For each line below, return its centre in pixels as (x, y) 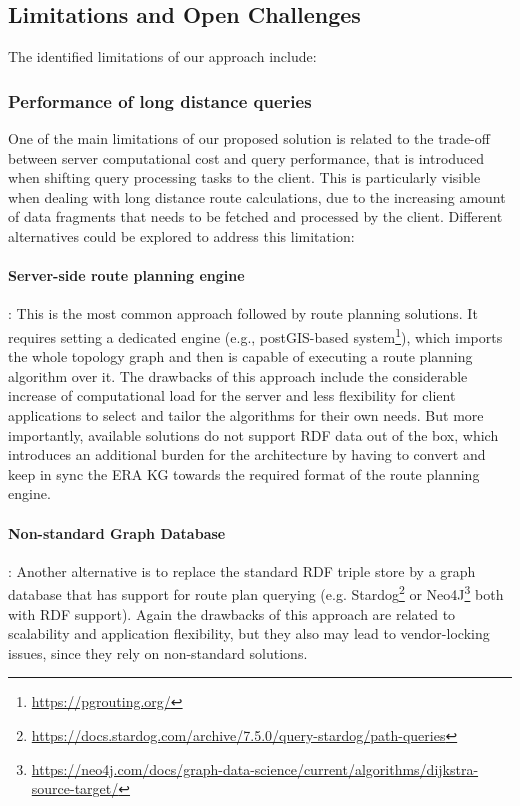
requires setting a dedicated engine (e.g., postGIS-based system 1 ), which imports (255, 335)
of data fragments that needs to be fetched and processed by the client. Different (255, 216)
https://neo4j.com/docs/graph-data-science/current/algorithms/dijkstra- (255, 768)
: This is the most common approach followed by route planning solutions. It (243, 313)
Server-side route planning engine (126, 275)
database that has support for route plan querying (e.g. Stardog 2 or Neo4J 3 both (256, 593)
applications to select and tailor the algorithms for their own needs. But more (246, 415)
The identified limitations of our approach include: (162, 56)
